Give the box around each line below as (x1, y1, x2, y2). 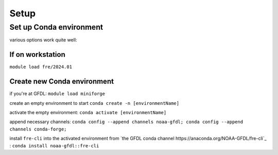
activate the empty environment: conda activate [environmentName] (9, 109, 167, 115)
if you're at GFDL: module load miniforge (9, 91, 106, 97)
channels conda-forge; (9, 126, 67, 132)
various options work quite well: (9, 37, 77, 43)
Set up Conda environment (9, 23, 103, 32)
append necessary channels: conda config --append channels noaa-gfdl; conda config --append (9, 119, 244, 125)
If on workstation (9, 50, 65, 59)
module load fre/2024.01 (9, 64, 72, 70)
